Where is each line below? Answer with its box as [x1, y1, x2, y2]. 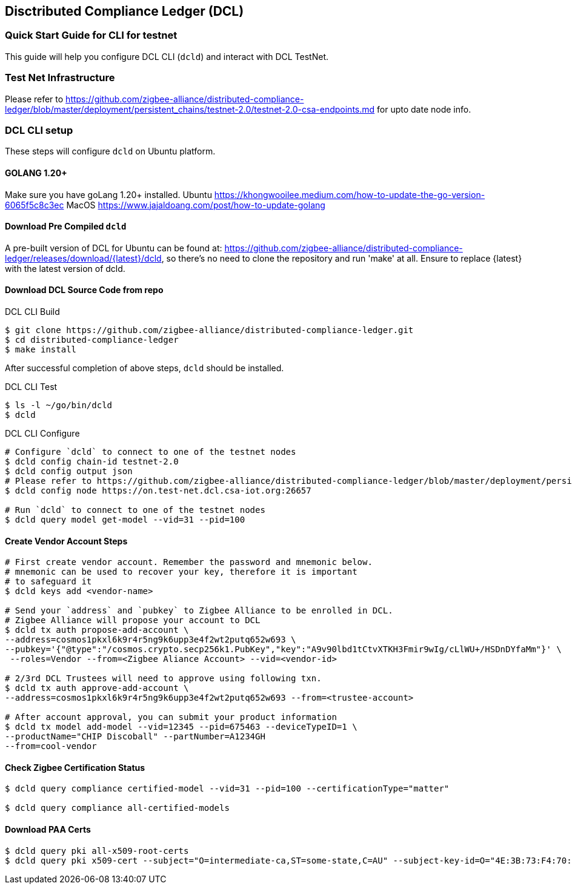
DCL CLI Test [5, 381, 58, 392]
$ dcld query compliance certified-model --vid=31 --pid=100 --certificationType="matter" [5, 784, 450, 794]
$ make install [5, 344, 77, 354]
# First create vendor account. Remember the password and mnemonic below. [5, 557, 373, 567]
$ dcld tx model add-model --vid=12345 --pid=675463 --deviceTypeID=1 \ [5, 722, 358, 732]
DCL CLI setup [5, 124, 73, 136]
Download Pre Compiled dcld [5, 221, 127, 232]
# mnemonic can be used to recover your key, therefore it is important [5, 567, 358, 577]
